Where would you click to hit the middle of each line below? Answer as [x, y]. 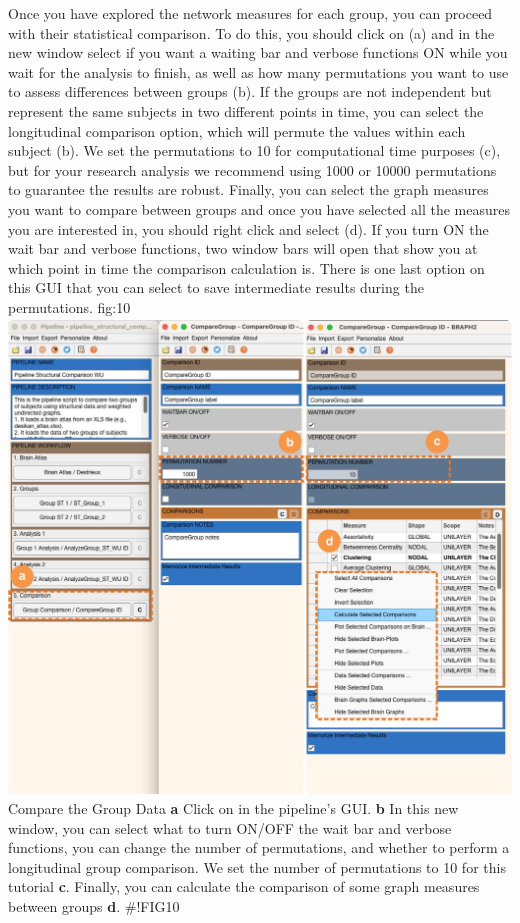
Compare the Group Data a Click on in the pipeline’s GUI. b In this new [233, 808]
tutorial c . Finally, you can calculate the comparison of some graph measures [244, 886]
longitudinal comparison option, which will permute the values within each [237, 130]
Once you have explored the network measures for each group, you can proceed [250, 13]
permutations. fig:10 [69, 306]
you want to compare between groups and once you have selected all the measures [259, 208]
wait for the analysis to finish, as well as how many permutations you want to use [258, 71]
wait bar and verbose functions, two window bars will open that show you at [243, 248]
